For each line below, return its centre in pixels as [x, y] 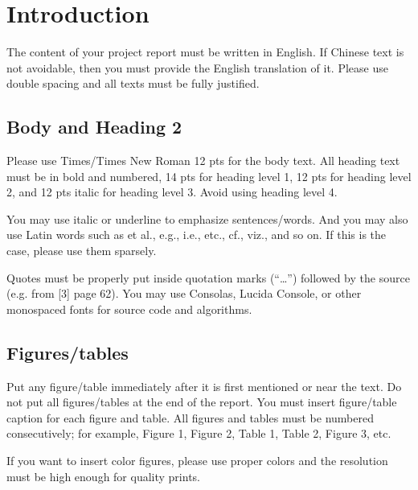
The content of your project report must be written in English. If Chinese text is [205, 52]
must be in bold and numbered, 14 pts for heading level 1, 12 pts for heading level [209, 176]
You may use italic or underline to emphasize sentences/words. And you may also [207, 218]
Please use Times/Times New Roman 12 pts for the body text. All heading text [203, 161]
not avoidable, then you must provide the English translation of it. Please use [197, 67]
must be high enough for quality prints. [103, 476]
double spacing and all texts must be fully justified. [133, 83]
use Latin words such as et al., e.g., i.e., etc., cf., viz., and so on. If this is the [197, 235]
